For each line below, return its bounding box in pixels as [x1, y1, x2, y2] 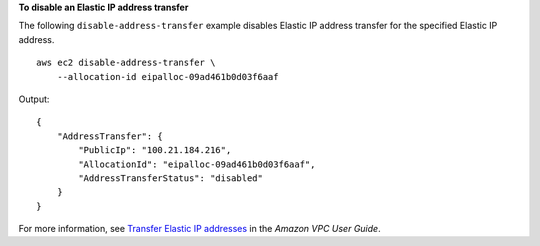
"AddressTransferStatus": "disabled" [78, 172, 264, 184]
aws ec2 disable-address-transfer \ [36, 57, 216, 69]
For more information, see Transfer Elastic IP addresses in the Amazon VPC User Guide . [18, 223, 381, 235]
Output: [18, 93, 50, 105]
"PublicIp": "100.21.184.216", [78, 145, 232, 156]
